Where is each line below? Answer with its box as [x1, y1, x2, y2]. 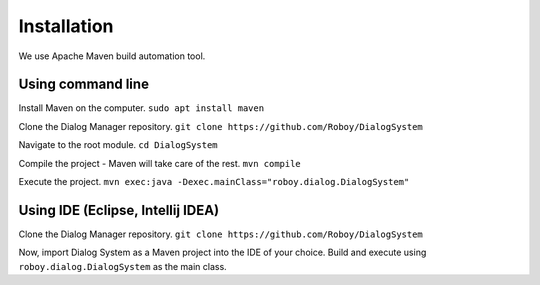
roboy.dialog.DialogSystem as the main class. [18, 260, 227, 272]
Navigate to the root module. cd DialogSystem [18, 139, 219, 151]
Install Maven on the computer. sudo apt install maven [18, 102, 265, 114]
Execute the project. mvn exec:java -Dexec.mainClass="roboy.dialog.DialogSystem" [18, 176, 410, 188]
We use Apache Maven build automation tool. [18, 50, 206, 62]
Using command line [18, 76, 150, 93]
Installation [18, 15, 114, 37]
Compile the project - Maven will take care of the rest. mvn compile [18, 157, 302, 169]
